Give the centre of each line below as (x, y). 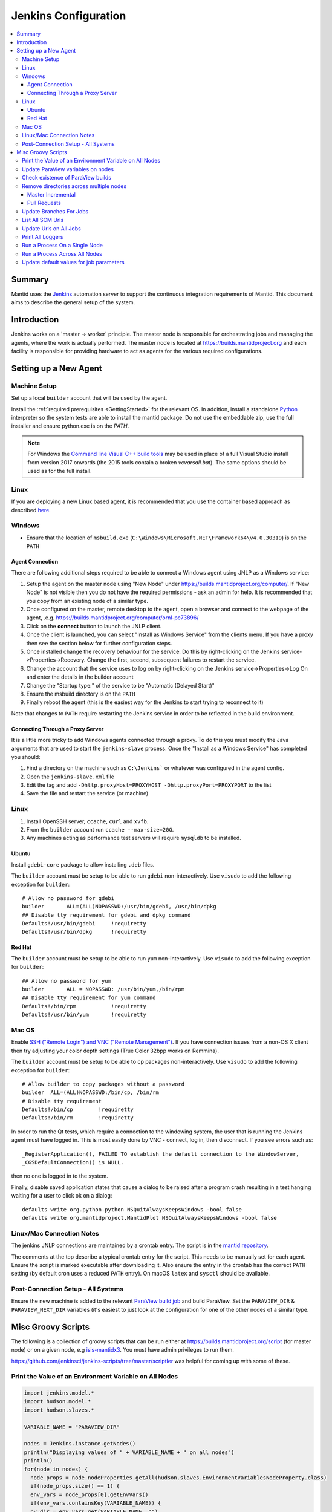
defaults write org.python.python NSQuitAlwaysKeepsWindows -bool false (132, 1209)
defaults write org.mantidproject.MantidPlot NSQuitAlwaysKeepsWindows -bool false (150, 1218)
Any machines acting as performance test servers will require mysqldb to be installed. (134, 838)
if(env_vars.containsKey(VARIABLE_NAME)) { (96, 1503)
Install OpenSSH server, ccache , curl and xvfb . (87, 821)
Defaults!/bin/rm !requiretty (78, 1118)
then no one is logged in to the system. (60, 1176)
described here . (31, 510)
